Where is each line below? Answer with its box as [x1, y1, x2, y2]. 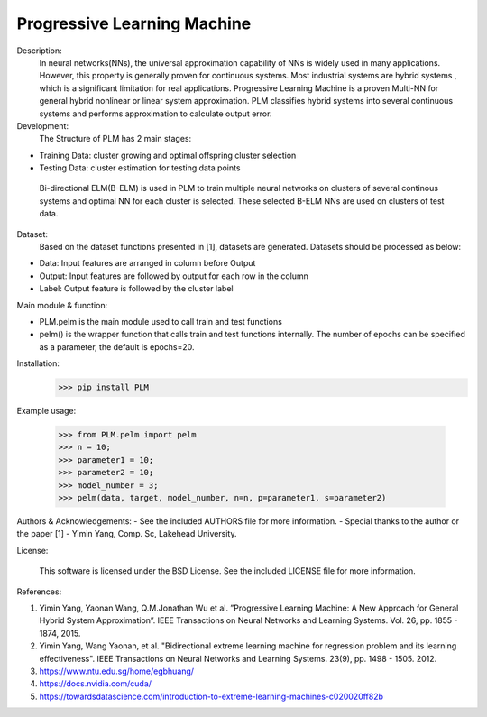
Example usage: [16, 406, 77, 417]
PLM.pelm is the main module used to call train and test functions [39, 316, 283, 326]
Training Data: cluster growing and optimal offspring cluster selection [39, 150, 297, 161]
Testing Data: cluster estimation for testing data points [39, 162, 241, 173]
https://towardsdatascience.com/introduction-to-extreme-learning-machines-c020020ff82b [39, 691, 383, 702]
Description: [16, 45, 62, 56]
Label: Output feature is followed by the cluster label [39, 283, 234, 294]
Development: [16, 120, 69, 131]
